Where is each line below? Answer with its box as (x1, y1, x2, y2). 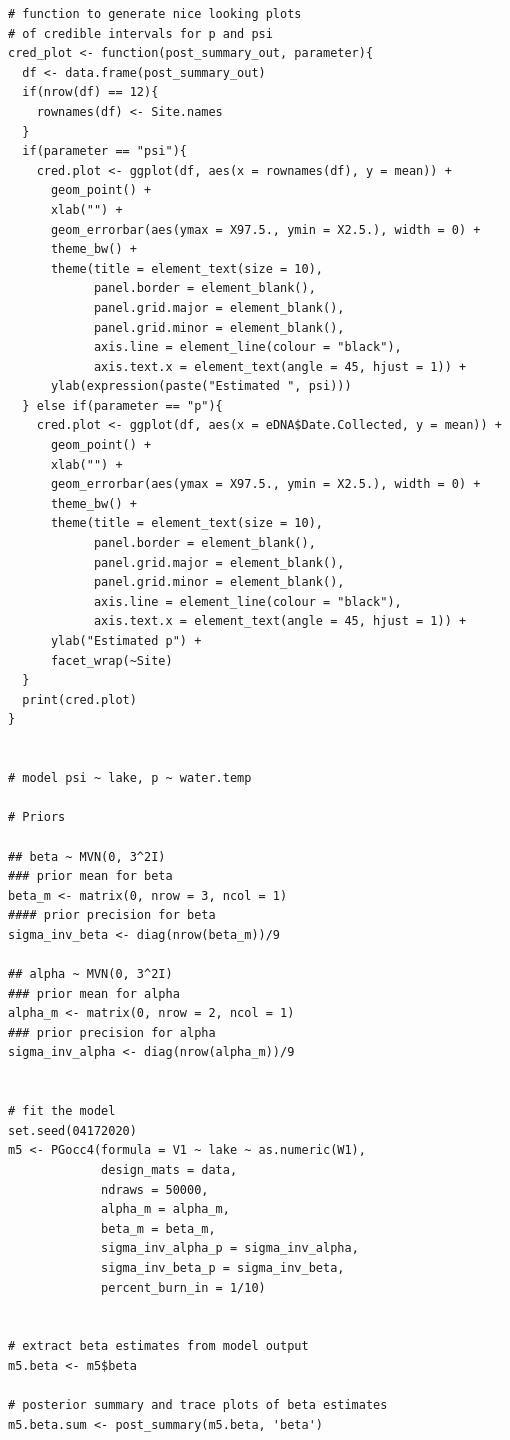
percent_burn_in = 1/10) (101, 1280, 266, 1295)
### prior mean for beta (8, 869, 173, 884)
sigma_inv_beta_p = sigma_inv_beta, (101, 1261, 345, 1275)
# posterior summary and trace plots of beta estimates (8, 1398, 388, 1413)
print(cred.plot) (22, 692, 137, 707)
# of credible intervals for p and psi (8, 26, 273, 41)
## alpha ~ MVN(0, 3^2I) (8, 967, 173, 982)
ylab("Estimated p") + (50, 634, 202, 648)
